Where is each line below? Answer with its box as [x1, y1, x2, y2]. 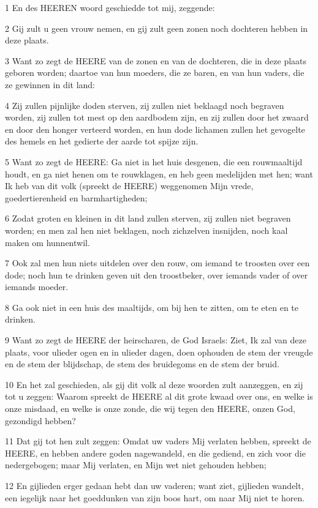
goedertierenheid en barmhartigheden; [5, 191, 148, 204]
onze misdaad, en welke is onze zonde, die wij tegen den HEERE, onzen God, [5, 402, 295, 415]
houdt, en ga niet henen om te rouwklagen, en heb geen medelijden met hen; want [5, 167, 313, 180]
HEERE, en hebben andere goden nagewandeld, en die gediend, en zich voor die [5, 446, 306, 459]
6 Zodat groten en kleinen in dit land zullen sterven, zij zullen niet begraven [5, 212, 291, 225]
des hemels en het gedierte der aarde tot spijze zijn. [5, 135, 199, 148]
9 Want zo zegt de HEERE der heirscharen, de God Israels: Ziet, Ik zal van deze [5, 334, 306, 346]
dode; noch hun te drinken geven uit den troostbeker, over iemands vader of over [5, 268, 308, 281]
